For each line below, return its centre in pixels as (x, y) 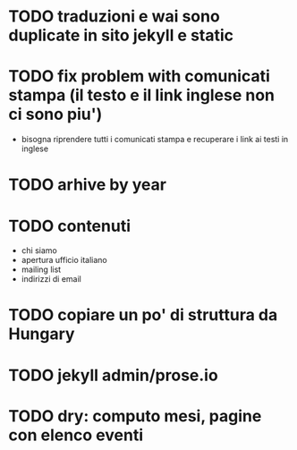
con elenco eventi (76, 435)
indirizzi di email (51, 279)
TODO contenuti (70, 226)
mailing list (41, 269)
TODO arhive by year (88, 185)
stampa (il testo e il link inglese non (141, 95)
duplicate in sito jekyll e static (121, 35)
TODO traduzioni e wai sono (114, 17)
